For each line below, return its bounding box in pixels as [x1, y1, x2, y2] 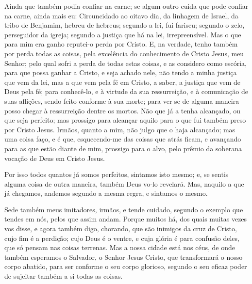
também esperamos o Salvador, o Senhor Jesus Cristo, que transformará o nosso [4, 252, 243, 262]
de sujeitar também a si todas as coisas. [4, 271, 123, 281]
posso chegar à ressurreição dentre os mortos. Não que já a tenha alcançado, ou [4, 105, 240, 115]
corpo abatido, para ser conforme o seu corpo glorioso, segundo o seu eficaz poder [4, 261, 247, 271]
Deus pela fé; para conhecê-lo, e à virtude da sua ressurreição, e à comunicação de [4, 86, 248, 96]
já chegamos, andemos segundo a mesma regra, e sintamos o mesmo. [4, 188, 208, 198]
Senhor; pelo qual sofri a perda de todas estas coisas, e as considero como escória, [4, 58, 247, 68]
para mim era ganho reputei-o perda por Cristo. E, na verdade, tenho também [4, 39, 238, 49]
